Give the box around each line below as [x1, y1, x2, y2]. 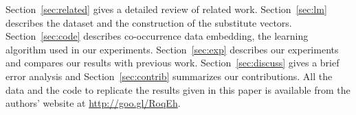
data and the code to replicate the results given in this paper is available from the [5, 82, 351, 97]
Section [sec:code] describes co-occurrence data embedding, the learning [5, 29, 309, 43]
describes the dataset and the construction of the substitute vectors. [5, 15, 292, 29]
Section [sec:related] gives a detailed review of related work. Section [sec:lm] [5, 2, 327, 16]
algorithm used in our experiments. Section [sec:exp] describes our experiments [5, 42, 339, 56]
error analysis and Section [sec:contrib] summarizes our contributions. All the [5, 68, 333, 83]
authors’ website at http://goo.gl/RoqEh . [5, 96, 181, 110]
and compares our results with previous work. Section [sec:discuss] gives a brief [5, 55, 340, 70]
